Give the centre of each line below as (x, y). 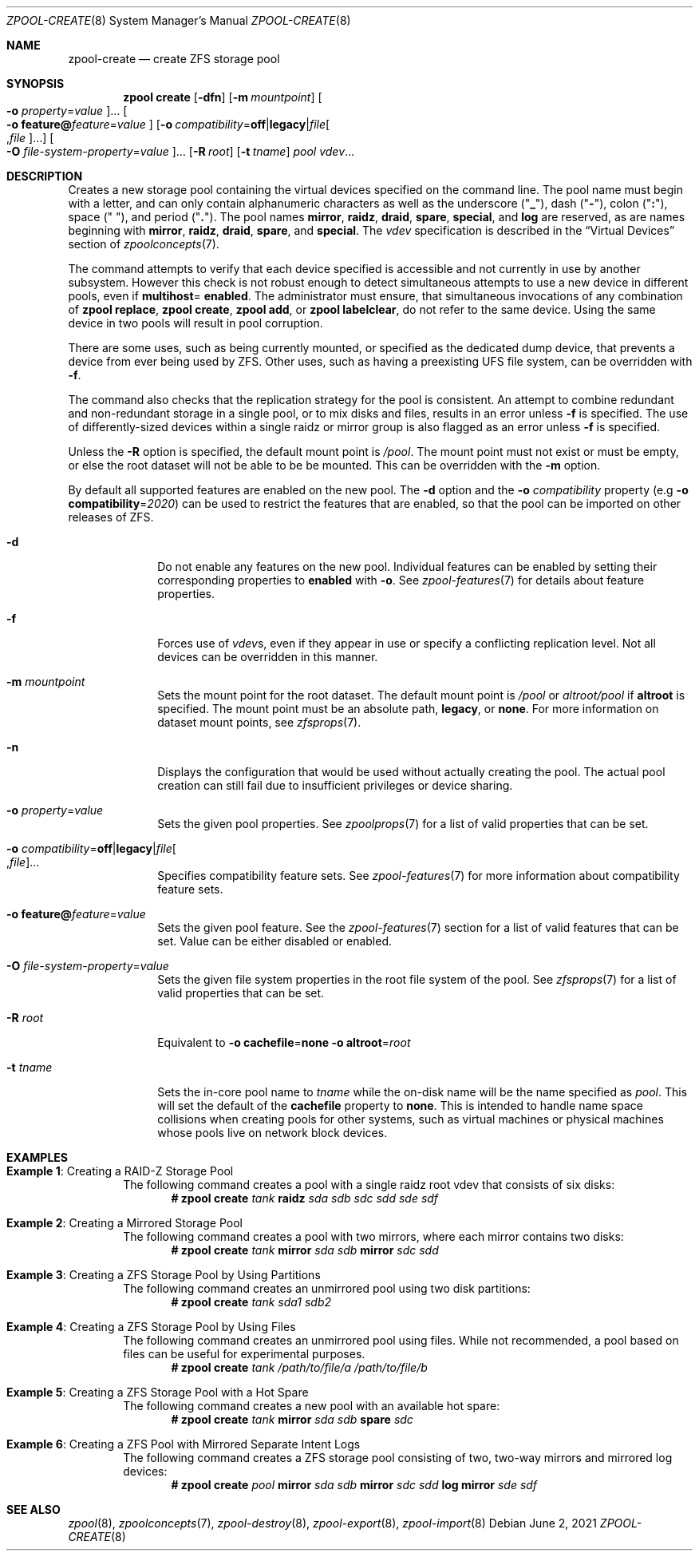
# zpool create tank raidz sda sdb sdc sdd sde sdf (305, 1198)
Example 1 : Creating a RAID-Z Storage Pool (120, 1171)
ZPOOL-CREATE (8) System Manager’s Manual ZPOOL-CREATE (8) (179, 20)
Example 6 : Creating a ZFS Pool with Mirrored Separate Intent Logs (184, 1444)
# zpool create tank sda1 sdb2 (251, 1302)
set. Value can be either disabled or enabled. (275, 941)
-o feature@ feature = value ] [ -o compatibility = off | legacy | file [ (168, 124)
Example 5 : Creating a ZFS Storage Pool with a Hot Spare (158, 1392)
